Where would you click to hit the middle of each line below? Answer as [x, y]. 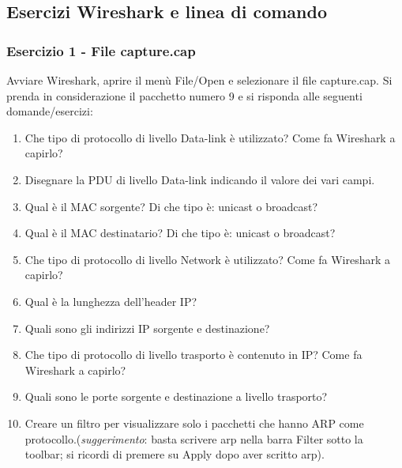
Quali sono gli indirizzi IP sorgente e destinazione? [147, 328]
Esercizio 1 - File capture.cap [101, 50]
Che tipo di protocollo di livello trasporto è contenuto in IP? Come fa [193, 355]
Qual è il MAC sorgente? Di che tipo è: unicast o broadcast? [171, 206]
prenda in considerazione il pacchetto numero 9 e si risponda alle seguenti [184, 95]
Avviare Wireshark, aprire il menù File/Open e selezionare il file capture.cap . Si [199, 80]
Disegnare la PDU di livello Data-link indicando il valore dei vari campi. [200, 179]
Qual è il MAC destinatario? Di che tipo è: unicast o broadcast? [180, 233]
